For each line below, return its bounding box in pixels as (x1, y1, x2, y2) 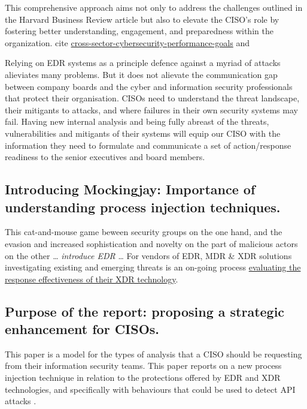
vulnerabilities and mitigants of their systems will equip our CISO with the (5, 127, 281, 139)
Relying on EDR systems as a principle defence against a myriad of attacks (5, 56, 281, 69)
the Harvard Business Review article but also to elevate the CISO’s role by (5, 13, 279, 25)
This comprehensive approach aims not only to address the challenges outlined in (5, 1, 303, 13)
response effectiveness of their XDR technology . (5, 272, 178, 285)
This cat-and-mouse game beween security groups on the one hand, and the (5, 225, 282, 238)
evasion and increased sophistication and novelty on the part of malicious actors (5, 237, 298, 249)
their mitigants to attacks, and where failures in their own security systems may (5, 103, 298, 116)
